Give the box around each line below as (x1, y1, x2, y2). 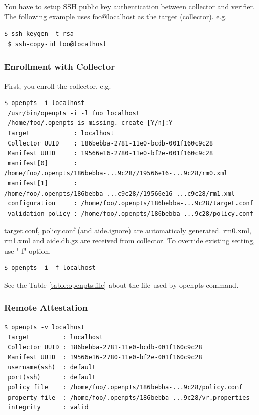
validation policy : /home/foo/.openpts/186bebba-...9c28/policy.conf (8, 210, 253, 217)
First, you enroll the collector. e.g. (4, 80, 111, 91)
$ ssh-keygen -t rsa (4, 30, 74, 38)
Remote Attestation (4, 301, 88, 314)
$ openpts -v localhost (4, 323, 85, 331)
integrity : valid (8, 404, 89, 411)
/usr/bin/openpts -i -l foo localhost (8, 109, 140, 117)
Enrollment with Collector (4, 60, 115, 73)
